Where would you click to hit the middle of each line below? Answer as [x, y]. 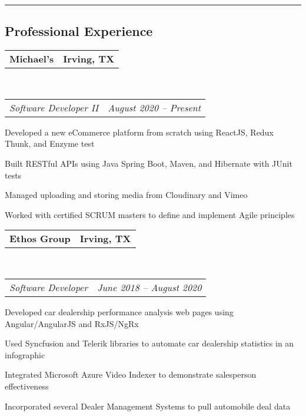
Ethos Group [40, 239]
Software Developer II [54, 107]
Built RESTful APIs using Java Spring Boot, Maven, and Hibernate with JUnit [149, 163]
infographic [25, 354]
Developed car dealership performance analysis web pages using [119, 311]
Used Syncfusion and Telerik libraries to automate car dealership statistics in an [149, 343]
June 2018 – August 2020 [149, 287]
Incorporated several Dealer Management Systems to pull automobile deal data [148, 406]
